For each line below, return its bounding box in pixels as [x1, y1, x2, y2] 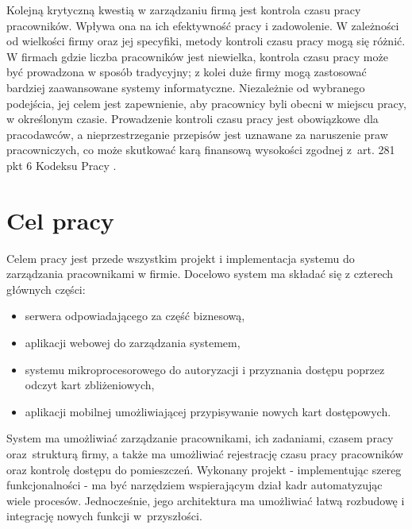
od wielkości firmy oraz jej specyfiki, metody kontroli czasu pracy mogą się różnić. [6, 33, 406, 49]
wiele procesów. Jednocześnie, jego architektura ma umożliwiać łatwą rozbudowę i [6, 492, 405, 508]
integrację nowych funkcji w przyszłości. [6, 508, 202, 524]
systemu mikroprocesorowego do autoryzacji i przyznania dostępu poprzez [25, 361, 385, 377]
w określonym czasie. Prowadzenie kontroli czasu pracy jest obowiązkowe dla [6, 110, 379, 127]
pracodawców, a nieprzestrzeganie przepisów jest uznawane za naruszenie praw [6, 125, 388, 142]
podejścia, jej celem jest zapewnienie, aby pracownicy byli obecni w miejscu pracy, [6, 95, 406, 111]
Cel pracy [6, 203, 114, 236]
